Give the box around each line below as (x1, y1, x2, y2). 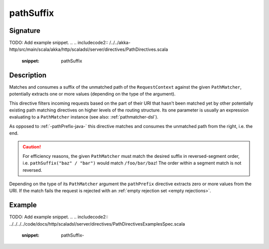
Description (9, 71, 47, 79)
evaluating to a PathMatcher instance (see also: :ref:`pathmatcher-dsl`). (9, 114, 159, 120)
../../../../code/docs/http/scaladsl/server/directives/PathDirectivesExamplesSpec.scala (9, 221, 185, 227)
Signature (9, 26, 41, 35)
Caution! (22, 144, 41, 150)
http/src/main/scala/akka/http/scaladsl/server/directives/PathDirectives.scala (9, 46, 168, 52)
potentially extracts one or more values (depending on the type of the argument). (9, 91, 176, 97)
